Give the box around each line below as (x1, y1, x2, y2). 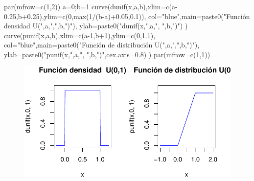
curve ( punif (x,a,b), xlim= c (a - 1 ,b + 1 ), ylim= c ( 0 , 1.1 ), (4, 30, 156, 40)
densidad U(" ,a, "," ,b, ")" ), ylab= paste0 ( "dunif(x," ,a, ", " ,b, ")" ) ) (4, 21, 188, 31)
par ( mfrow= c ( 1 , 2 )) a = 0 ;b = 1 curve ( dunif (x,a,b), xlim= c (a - (4, 1, 178, 11)
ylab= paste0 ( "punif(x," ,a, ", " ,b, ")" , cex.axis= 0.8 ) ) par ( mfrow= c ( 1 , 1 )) (4, 49, 210, 59)
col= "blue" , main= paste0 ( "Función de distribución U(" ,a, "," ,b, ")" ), (4, 40, 200, 50)
